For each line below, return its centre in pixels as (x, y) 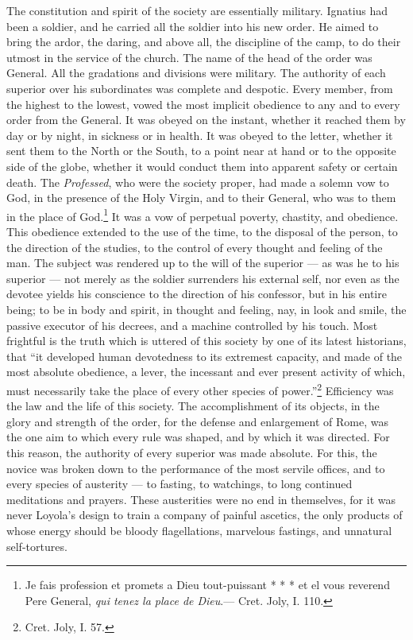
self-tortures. (37, 546)
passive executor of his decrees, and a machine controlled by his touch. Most (192, 325)
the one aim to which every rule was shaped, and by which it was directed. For (198, 437)
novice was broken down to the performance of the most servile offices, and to (196, 468)
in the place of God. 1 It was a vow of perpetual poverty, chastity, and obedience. (203, 215)
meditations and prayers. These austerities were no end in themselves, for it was (201, 499)
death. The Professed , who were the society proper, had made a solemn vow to (198, 182)
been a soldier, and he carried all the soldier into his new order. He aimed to (193, 26)
